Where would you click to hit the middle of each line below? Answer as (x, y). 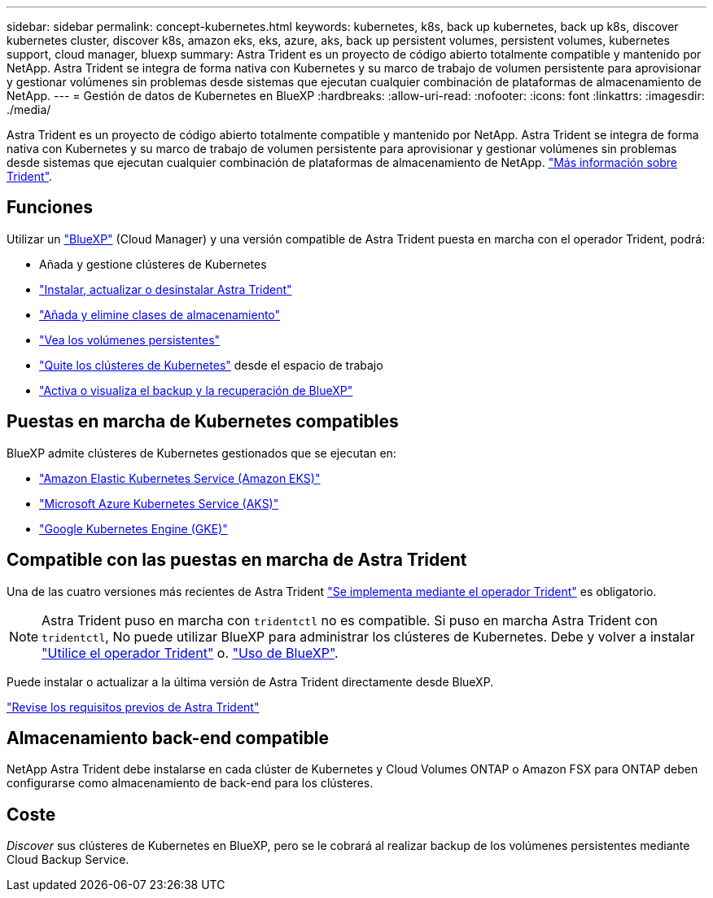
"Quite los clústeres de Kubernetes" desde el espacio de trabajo (211, 365)
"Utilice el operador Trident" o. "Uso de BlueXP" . (190, 653)
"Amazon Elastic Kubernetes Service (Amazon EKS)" (180, 478)
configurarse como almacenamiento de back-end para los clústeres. (190, 783)
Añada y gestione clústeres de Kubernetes (153, 264)
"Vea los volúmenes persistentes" (130, 339)
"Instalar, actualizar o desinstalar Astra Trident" (166, 289)
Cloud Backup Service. (68, 860)
